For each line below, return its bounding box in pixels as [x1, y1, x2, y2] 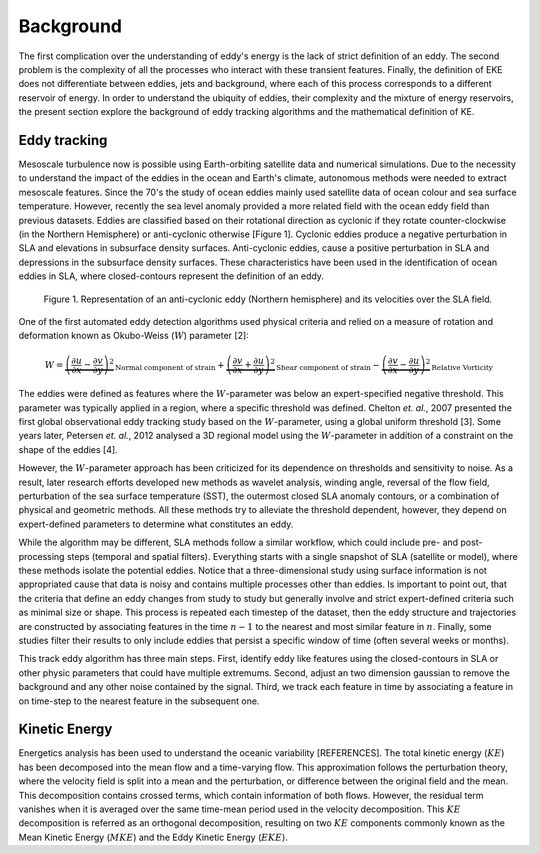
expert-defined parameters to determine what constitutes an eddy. [18, 518, 294, 530]
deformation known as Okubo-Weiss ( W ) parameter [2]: [18, 330, 249, 342]
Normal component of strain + [115, 359, 225, 372]
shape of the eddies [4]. [18, 443, 119, 455]
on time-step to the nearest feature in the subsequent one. [18, 695, 260, 707]
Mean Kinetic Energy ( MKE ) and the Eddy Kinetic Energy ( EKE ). [18, 831, 289, 843]
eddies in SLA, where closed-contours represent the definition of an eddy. [18, 270, 325, 282]
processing [18, 550, 65, 562]
